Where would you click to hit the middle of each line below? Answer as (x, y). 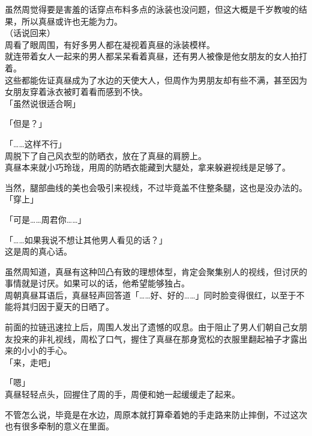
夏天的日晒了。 (84, 307)
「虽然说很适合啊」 (43, 103)
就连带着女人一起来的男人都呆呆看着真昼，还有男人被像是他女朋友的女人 (148, 56)
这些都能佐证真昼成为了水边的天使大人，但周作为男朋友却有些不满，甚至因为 (156, 80)
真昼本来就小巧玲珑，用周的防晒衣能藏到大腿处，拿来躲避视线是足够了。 (148, 167)
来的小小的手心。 (38, 350)
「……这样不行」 (36, 143)
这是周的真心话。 (38, 251)
